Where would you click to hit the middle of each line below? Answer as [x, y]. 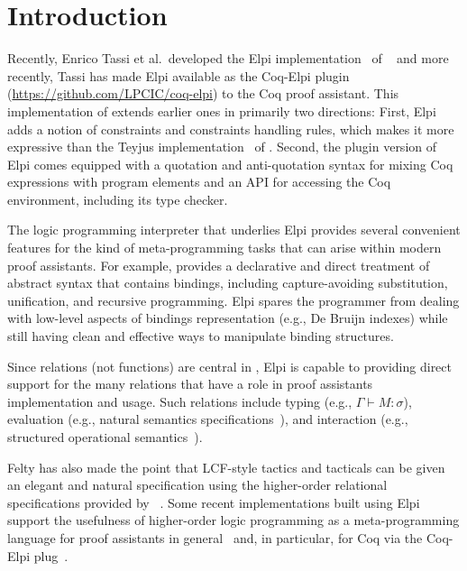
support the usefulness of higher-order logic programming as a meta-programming [233, 520]
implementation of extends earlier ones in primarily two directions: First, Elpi [222, 111]
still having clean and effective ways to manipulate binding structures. [201, 336]
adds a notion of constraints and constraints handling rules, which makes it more [231, 129]
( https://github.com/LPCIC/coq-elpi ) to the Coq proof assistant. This [203, 93]
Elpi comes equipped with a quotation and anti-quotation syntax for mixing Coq [230, 164]
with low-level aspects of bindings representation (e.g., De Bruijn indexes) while [228, 318]
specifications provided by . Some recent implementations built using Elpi [214, 502]
